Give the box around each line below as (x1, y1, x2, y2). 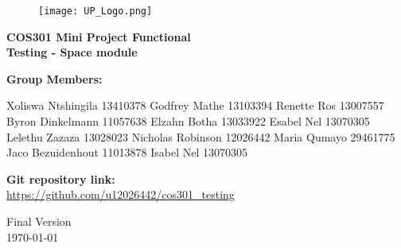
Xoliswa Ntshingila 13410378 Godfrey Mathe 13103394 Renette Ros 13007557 (6, 97, 384, 114)
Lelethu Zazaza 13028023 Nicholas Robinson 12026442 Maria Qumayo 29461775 (6, 128, 395, 145)
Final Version (6, 213, 72, 229)
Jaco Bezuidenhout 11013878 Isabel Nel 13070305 (6, 144, 248, 161)
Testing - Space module (6, 44, 138, 60)
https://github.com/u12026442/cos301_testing (6, 186, 235, 203)
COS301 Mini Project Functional (6, 28, 191, 45)
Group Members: (6, 70, 103, 87)
